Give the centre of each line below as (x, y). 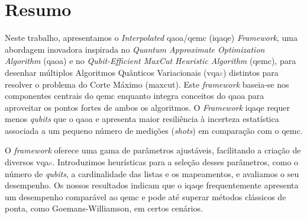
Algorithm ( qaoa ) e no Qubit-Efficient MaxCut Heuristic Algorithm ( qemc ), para (151, 61)
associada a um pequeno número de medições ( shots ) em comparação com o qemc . (154, 130)
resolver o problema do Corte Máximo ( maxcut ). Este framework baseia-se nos (147, 84)
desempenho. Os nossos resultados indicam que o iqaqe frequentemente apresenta (152, 185)
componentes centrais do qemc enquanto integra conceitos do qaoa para (135, 96)
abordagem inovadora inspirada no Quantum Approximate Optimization (135, 49)
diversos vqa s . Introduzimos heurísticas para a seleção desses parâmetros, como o (152, 162)
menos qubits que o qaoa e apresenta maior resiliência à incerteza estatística (142, 119)
